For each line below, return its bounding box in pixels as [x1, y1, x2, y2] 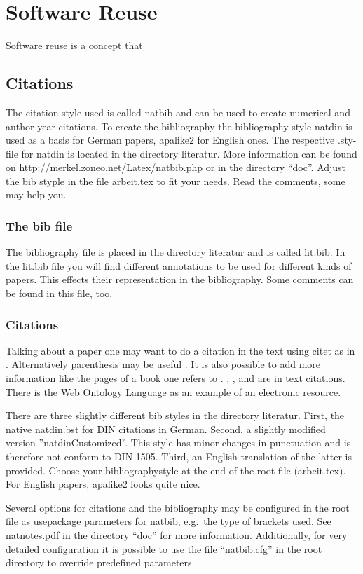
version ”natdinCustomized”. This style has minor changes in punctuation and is [6, 435, 351, 450]
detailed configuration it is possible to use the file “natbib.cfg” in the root [6, 541, 322, 556]
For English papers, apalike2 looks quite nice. [6, 477, 200, 491]
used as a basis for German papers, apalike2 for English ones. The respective [6, 132, 335, 147]
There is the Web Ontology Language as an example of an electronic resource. [6, 384, 341, 399]
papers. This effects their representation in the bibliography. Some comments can [6, 272, 354, 287]
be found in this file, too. [6, 286, 113, 301]
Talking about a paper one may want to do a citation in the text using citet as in [6, 343, 355, 357]
